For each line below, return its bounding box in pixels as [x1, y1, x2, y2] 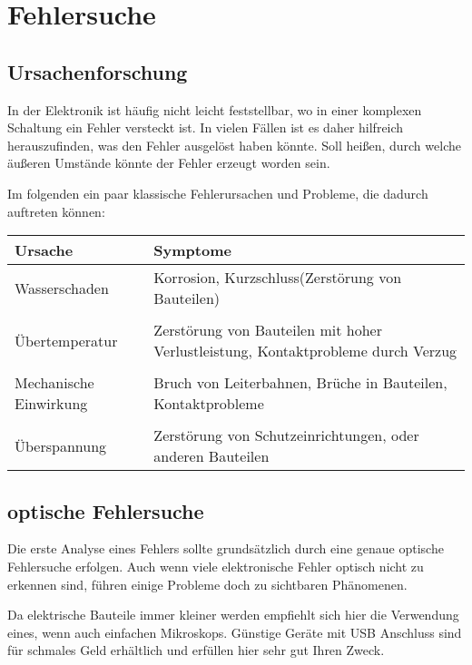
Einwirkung [15, 393, 88, 415]
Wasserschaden [15, 277, 109, 298]
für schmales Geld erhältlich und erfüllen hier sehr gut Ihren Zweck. [7, 641, 385, 660]
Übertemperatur [15, 329, 118, 351]
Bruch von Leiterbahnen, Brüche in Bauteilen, [153, 372, 447, 394]
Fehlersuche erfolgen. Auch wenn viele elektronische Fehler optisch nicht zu [7, 556, 424, 575]
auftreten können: [7, 201, 105, 220]
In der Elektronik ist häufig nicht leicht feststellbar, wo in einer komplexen [7, 100, 422, 119]
